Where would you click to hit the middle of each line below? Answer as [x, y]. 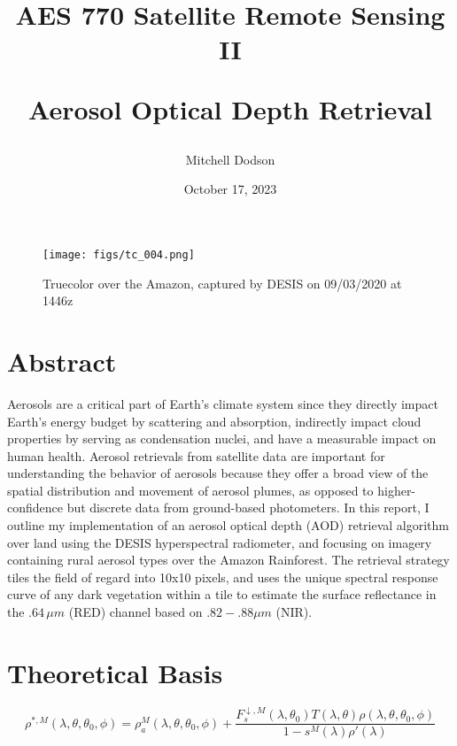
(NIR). [294, 612]
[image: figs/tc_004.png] [119, 254]
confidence [35, 508]
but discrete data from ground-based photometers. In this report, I [248, 508]
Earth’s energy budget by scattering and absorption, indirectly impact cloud [214, 421]
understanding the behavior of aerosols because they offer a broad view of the [218, 473]
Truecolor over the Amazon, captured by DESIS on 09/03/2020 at [222, 283]
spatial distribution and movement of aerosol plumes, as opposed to [190, 490]
